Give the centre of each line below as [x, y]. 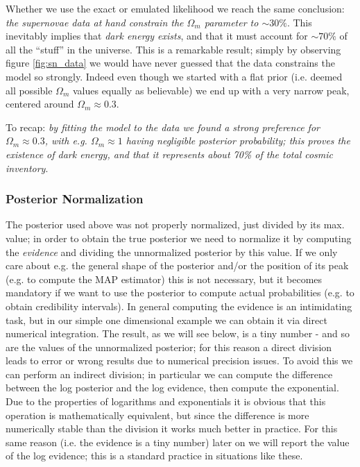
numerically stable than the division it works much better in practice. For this [172, 428]
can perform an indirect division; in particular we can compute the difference [169, 374]
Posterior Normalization [75, 199]
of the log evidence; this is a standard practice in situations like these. [154, 456]
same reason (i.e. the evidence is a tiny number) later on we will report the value [178, 442]
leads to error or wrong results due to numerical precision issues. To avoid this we [179, 360]
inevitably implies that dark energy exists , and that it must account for [157, 36]
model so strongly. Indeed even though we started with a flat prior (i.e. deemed [174, 76]
